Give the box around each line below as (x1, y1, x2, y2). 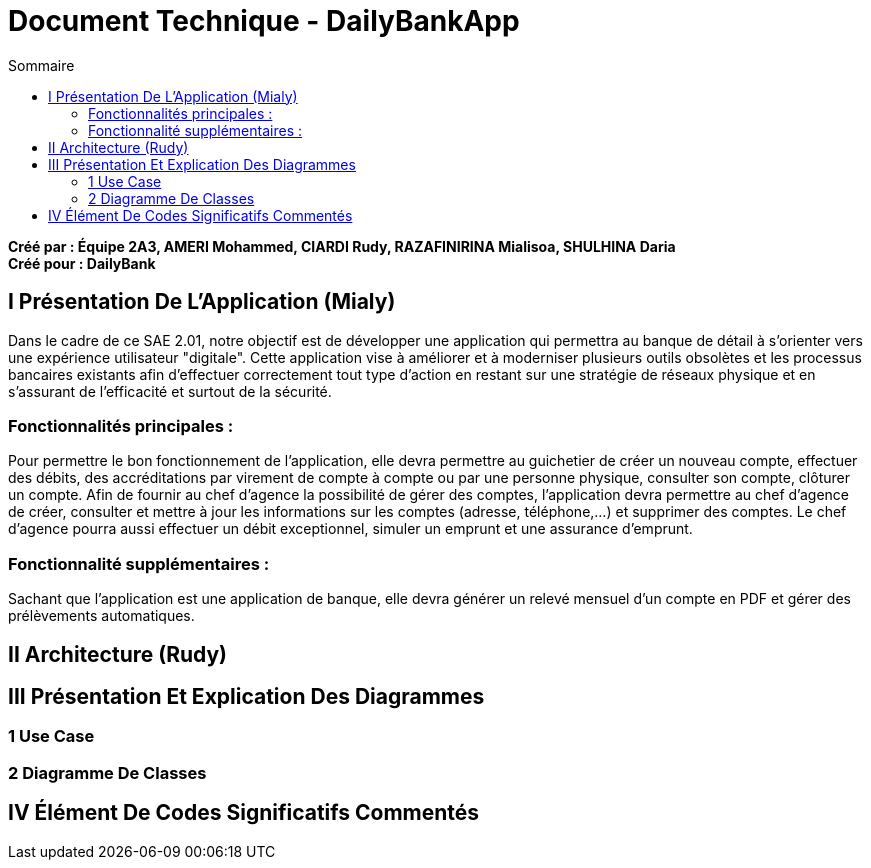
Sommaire (8, 56, 75, 74)
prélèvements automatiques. (8, 607, 195, 625)
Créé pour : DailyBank (8, 254, 156, 272)
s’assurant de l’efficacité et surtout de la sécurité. (8, 382, 332, 400)
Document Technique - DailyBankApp (8, 4, 520, 38)
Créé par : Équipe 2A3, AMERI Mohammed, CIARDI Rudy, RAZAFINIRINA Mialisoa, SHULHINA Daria (8, 237, 676, 255)
